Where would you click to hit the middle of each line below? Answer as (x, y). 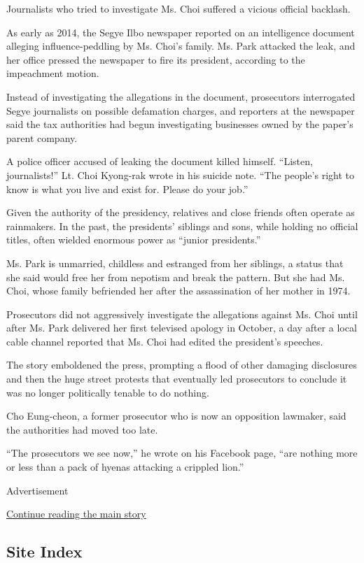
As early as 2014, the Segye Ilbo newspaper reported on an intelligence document (181, 32)
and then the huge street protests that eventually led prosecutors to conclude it (177, 379)
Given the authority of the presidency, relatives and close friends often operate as (181, 212)
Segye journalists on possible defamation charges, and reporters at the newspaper (181, 110)
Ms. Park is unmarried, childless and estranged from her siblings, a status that (175, 263)
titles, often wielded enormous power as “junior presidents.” (134, 240)
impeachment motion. (53, 73)
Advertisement (37, 490)
